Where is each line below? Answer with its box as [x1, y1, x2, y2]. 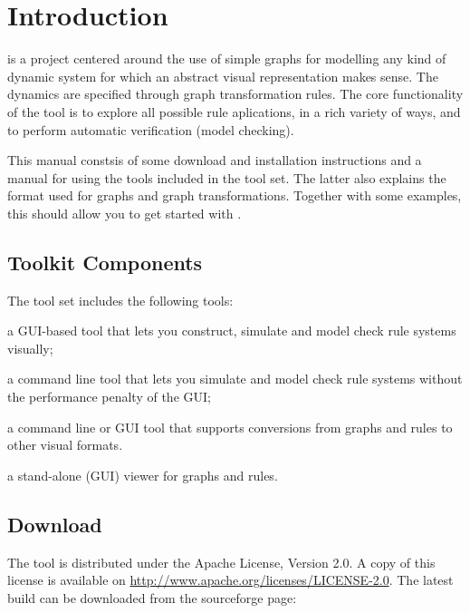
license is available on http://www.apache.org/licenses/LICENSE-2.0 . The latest [7, 570, 454, 589]
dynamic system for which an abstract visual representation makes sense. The [7, 66, 438, 85]
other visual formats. [7, 435, 123, 454]
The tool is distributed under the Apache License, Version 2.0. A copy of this [7, 552, 436, 571]
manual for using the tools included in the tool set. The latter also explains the [7, 168, 446, 187]
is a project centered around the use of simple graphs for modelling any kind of [7, 49, 446, 68]
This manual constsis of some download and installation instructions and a [7, 151, 422, 170]
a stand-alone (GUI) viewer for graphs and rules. [7, 465, 278, 484]
